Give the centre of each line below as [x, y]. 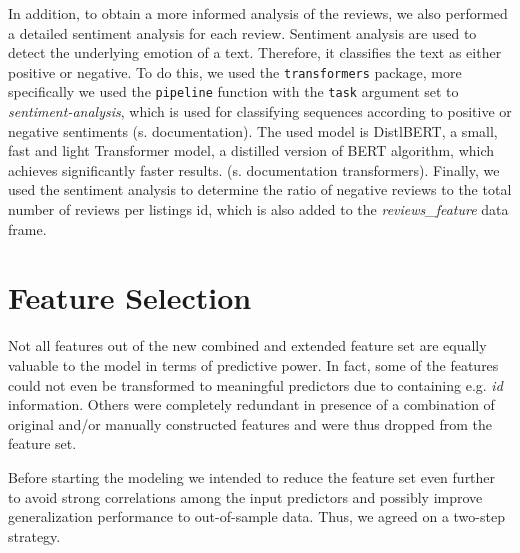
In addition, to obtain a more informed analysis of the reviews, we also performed [258, 13]
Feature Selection [130, 297]
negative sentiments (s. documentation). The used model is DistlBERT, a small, [253, 130]
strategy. [34, 535]
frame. [27, 228]
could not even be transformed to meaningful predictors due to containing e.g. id [255, 384]
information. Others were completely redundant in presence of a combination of [251, 404]
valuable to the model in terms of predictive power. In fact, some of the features [253, 364]
